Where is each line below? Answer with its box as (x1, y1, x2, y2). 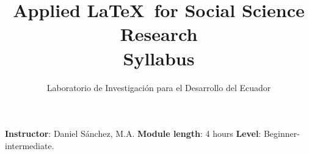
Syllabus (123, 45, 195, 70)
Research (120, 21, 198, 46)
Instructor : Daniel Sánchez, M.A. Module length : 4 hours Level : (5, 127, 261, 140)
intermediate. (5, 139, 54, 152)
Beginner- (263, 127, 300, 140)
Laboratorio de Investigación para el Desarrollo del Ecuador (46, 81, 271, 94)
